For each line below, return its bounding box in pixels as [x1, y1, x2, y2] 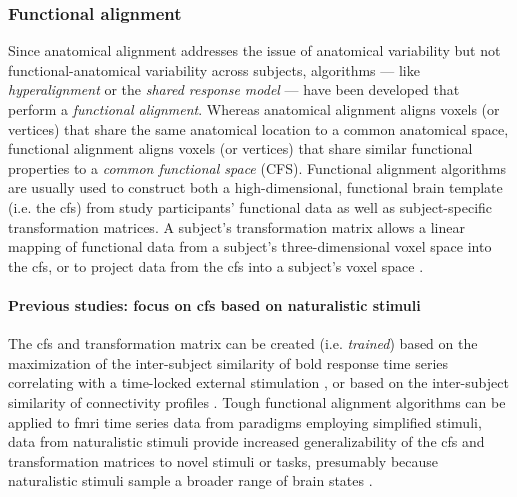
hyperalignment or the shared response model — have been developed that [8, 79, 460, 100]
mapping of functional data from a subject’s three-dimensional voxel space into [8, 236, 492, 257]
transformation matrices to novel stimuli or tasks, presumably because [8, 450, 439, 471]
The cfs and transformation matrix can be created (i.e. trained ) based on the [8, 333, 478, 354]
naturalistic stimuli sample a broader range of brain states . [8, 470, 373, 491]
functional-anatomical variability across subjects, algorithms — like [8, 59, 420, 80]
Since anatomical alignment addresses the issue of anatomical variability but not [8, 40, 501, 61]
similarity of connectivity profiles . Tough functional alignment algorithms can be [8, 391, 506, 412]
